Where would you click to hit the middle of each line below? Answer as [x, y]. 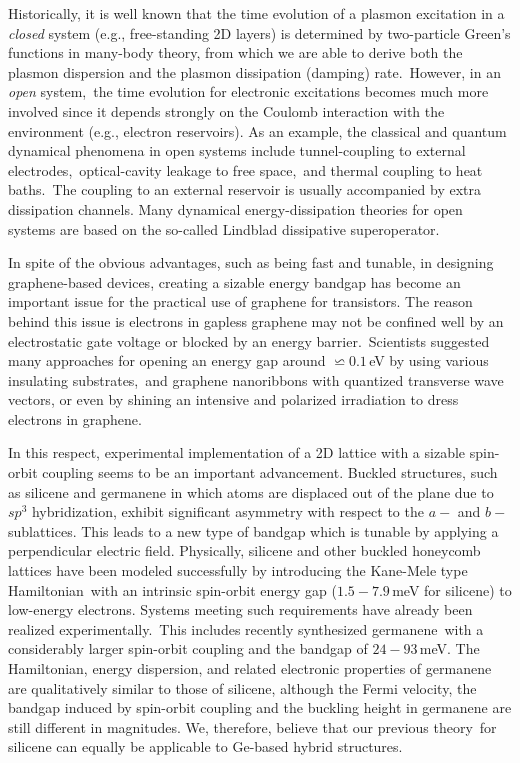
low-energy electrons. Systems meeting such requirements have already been [240, 609]
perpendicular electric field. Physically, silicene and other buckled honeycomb [244, 550]
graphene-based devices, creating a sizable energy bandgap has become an [234, 281]
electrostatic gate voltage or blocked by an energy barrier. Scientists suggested [249, 340]
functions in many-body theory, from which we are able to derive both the [235, 52]
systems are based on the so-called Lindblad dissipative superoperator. [224, 228]
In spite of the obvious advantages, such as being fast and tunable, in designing [251, 262]
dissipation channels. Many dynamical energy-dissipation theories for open [235, 208]
